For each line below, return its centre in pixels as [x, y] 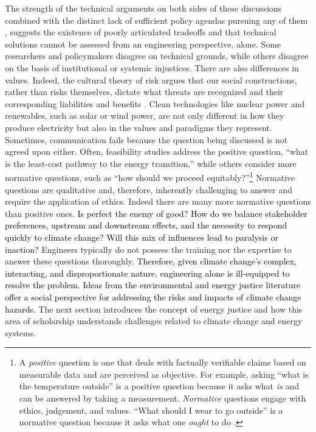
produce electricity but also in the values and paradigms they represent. [139, 127]
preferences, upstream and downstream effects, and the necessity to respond [146, 225]
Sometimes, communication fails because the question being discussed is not [146, 139]
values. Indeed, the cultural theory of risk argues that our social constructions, [151, 80]
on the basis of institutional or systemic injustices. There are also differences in [152, 67]
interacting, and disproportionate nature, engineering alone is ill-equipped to [147, 273]
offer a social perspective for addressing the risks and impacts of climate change [153, 296]
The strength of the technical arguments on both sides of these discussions [143, 8]
